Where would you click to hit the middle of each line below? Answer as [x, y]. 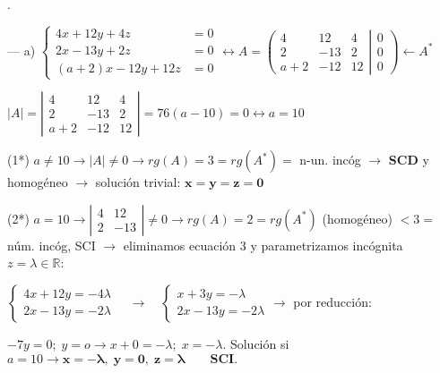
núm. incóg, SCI [52, 245]
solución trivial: [138, 182]
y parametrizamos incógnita [327, 245]
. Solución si [256, 343]
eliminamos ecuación [180, 245]
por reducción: [332, 301]
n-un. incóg [330, 160]
